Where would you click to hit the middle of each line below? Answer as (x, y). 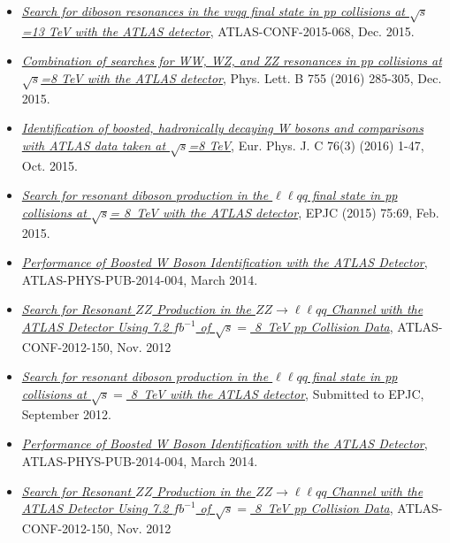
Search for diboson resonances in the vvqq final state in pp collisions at (213, 11)
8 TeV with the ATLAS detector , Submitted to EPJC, (277, 393)
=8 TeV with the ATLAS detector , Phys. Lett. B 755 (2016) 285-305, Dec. (241, 77)
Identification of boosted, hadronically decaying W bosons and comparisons (222, 128)
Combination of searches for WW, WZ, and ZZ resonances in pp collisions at (232, 61)
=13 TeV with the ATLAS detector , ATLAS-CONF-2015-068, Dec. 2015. (218, 31)
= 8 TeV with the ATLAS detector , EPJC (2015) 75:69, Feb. (275, 212)
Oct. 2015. (50, 165)
